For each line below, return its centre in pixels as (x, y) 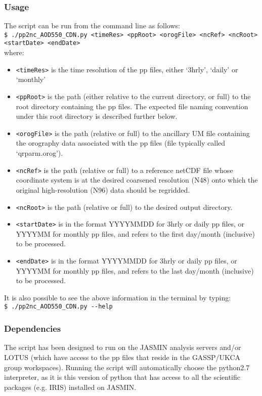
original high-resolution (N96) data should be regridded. (103, 189)
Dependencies (33, 328)
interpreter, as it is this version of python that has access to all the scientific (122, 377)
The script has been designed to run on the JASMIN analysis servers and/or (123, 347)
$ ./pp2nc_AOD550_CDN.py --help (58, 307)
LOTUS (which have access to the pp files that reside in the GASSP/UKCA (122, 357)
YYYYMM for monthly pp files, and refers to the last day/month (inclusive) (135, 270)
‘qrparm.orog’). (39, 153)
